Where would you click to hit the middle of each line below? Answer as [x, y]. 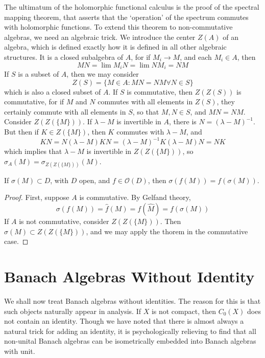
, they [226, 102]
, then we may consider [103, 74]
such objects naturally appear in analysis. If [73, 311]
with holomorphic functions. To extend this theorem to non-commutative [118, 27]
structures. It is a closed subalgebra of [64, 57]
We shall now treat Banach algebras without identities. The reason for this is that [132, 300]
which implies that [33, 151]
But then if [21, 131]
